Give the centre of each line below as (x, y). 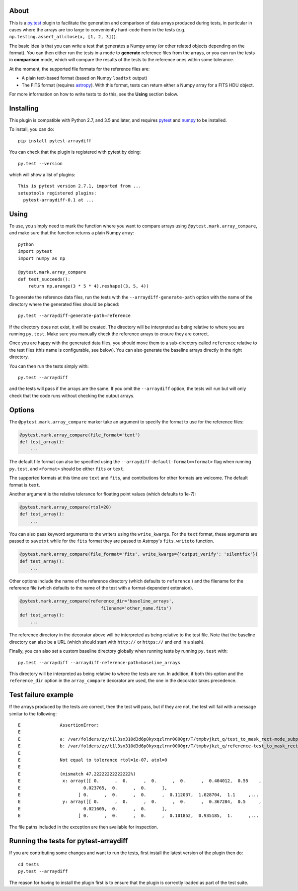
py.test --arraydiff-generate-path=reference (74, 316)
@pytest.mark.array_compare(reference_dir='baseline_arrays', (97, 601)
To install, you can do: (32, 129)
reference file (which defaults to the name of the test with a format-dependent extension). (101, 588)
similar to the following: (33, 713)
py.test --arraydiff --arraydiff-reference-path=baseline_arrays (99, 662)
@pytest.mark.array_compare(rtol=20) (66, 507)
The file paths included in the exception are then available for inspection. (84, 827)
